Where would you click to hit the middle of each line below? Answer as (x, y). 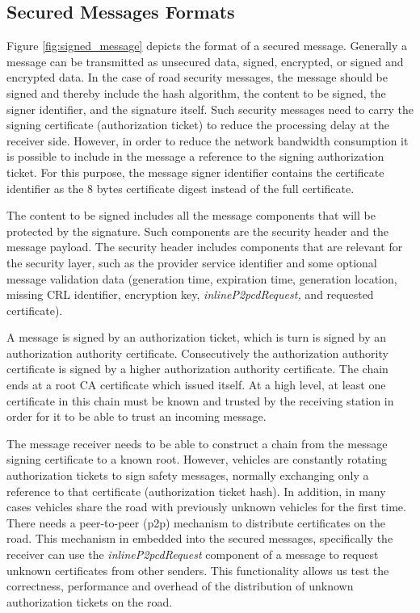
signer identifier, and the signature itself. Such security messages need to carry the (210, 109)
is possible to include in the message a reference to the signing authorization (195, 156)
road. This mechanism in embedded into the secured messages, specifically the (200, 538)
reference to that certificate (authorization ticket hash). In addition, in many (196, 491)
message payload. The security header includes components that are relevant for (205, 247)
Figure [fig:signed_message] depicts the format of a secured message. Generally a (207, 46)
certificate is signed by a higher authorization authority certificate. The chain (197, 369)
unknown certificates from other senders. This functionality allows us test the (198, 570)
